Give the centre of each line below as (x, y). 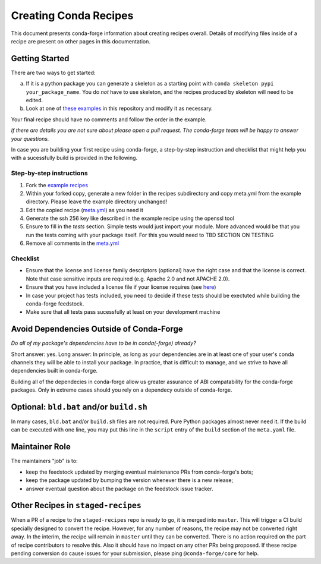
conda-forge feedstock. (55, 304)
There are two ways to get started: (53, 73)
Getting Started (40, 59)
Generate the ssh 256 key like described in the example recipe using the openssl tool (130, 218)
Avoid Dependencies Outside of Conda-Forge (97, 329)
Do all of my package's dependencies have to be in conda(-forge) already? (103, 343)
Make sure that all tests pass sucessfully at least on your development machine (123, 312)
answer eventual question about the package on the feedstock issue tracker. (119, 489)
